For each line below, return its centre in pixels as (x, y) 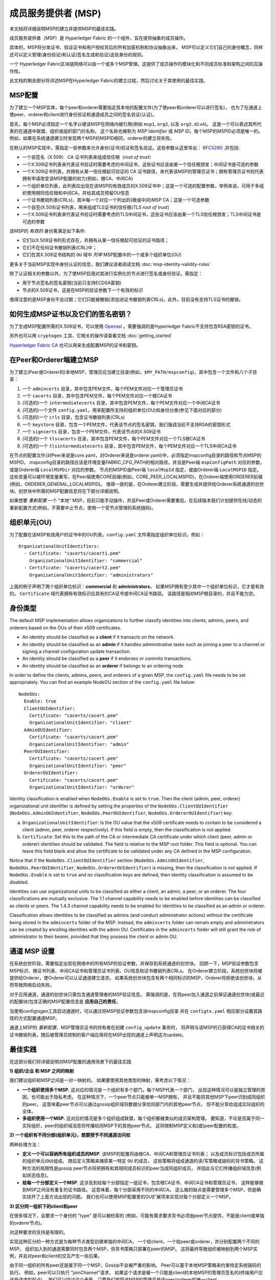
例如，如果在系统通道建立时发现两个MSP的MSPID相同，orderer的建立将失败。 (92, 138)
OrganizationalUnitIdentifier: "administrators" (91, 575)
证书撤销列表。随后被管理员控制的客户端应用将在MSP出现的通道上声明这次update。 (98, 1035)
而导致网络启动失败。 (32, 985)
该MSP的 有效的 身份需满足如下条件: (48, 231)
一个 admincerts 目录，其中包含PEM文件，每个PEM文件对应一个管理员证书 (103, 389)
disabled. (19, 882)
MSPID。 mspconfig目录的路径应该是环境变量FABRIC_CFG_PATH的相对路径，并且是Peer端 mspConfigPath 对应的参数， (137, 462)
